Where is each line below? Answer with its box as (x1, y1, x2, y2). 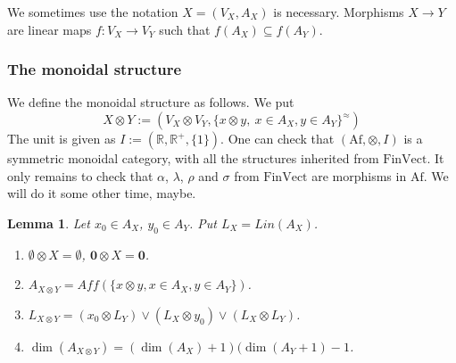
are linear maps (7, 20, 92, 38)
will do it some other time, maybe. (7, 184, 196, 202)
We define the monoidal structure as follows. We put (7, 93, 294, 111)
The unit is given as (7, 129, 116, 147)
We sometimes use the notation (7, 3, 178, 21)
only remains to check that (7, 166, 153, 185)
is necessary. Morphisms (273, 3, 404, 21)
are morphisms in (311, 166, 407, 185)
